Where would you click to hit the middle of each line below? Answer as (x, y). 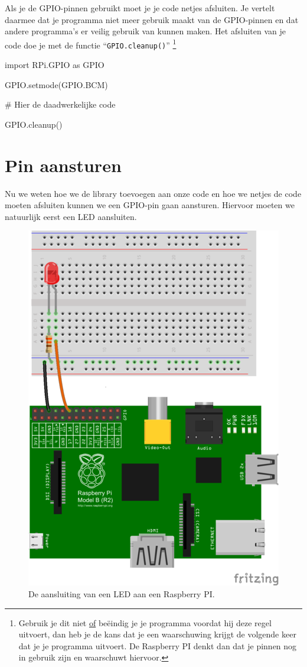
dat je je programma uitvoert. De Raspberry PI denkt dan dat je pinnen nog (158, 645)
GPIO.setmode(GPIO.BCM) (56, 84)
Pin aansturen (63, 165)
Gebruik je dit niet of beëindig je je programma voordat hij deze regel (145, 622)
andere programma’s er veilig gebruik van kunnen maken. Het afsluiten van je (145, 31)
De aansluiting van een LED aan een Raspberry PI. (122, 593)
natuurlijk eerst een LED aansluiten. (71, 216)
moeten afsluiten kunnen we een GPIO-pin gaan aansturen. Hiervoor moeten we (150, 205)
